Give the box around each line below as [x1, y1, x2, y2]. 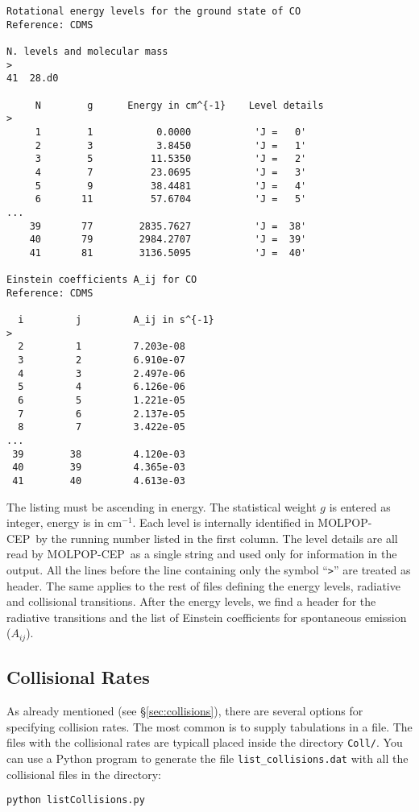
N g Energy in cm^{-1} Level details [35, 99, 324, 111]
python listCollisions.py [6, 794, 145, 806]
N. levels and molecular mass [6, 45, 168, 57]
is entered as [329, 498, 391, 515]
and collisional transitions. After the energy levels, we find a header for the [6, 593, 376, 610]
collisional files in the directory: [6, 765, 161, 782]
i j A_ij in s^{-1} [18, 314, 214, 326]
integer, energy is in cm [6, 514, 122, 531]
